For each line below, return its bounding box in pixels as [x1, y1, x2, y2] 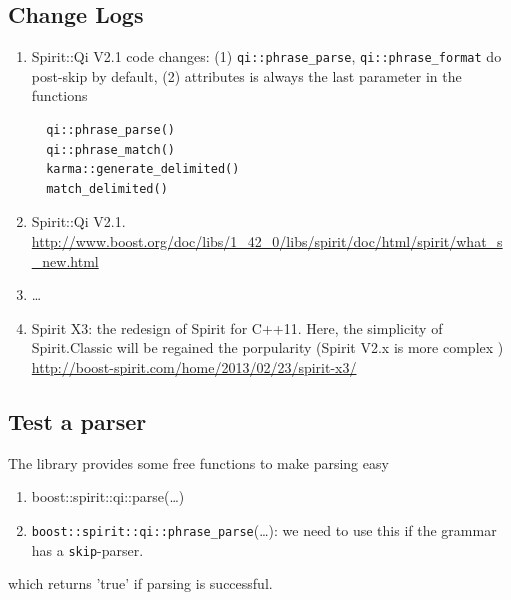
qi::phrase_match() [46, 142, 175, 157]
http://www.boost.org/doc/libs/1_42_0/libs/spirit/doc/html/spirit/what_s [31, 231, 503, 252]
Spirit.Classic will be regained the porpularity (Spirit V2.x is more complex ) [31, 337, 504, 358]
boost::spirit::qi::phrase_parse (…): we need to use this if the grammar [31, 519, 497, 540]
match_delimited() [46, 181, 168, 196]
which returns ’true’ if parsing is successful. [8, 573, 273, 594]
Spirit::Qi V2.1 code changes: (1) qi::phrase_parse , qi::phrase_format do [31, 46, 502, 67]
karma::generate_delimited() [46, 162, 240, 177]
